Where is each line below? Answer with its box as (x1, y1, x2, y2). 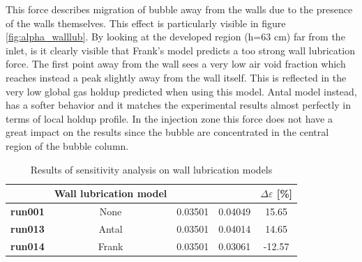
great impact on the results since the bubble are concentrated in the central (6, 125, 329, 139)
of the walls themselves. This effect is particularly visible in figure (6, 15, 286, 30)
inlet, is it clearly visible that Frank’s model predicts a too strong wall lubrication (6, 43, 355, 57)
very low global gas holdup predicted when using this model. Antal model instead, (6, 84, 357, 98)
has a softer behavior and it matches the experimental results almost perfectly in (6, 98, 351, 112)
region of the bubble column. (6, 138, 129, 153)
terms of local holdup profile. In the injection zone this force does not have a (6, 111, 333, 125)
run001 (10, 203, 45, 218)
